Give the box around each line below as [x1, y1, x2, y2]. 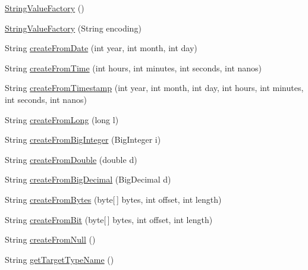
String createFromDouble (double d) [5, 153, 137, 165]
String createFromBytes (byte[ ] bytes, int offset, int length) [5, 193, 222, 205]
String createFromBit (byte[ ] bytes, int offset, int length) [5, 213, 213, 225]
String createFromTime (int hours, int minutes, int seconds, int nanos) [5, 61, 262, 74]
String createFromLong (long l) [5, 113, 119, 125]
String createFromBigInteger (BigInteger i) [5, 133, 161, 146]
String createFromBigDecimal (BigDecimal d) [5, 173, 171, 186]
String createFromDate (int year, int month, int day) [5, 42, 197, 54]
